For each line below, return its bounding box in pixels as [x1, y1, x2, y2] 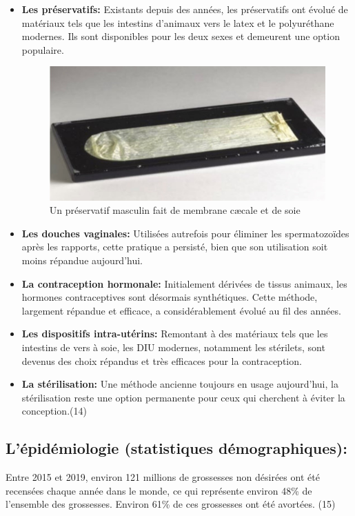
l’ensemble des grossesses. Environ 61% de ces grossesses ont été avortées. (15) [6, 497, 336, 511]
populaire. [21, 42, 64, 57]
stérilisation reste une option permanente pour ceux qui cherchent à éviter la [21, 390, 345, 404]
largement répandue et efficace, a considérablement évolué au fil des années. [21, 303, 341, 317]
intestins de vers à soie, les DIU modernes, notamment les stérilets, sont [21, 339, 325, 354]
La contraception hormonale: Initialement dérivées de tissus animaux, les [21, 276, 347, 290]
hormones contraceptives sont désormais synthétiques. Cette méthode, [21, 290, 318, 304]
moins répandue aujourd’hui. [21, 253, 143, 267]
